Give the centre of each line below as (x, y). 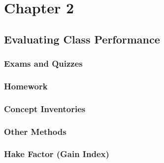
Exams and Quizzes (43, 63)
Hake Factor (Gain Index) (57, 154)
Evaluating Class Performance (82, 39)
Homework (26, 86)
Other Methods (35, 131)
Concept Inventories (45, 108)
